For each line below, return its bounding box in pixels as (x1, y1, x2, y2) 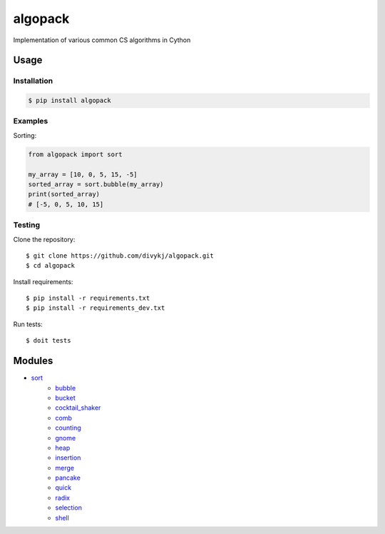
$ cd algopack (26, 261, 75, 270)
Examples (13, 116, 48, 126)
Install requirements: (13, 277, 73, 286)
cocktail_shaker (55, 403, 101, 412)
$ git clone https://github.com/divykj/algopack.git (26, 251, 214, 260)
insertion (55, 453, 81, 462)
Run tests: (13, 320, 43, 328)
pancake (55, 473, 81, 482)
